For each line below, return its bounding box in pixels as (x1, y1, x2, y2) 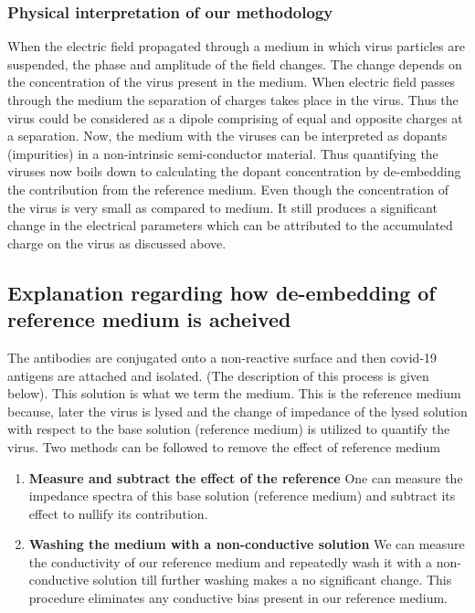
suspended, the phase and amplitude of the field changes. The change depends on (7, 54, 462, 73)
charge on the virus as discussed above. (7, 233, 227, 252)
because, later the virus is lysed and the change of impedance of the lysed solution (7, 401, 468, 420)
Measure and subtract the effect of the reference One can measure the (28, 468, 463, 487)
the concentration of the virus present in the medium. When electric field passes (7, 72, 456, 91)
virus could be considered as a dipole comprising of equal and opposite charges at (7, 108, 463, 127)
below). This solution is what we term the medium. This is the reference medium (7, 384, 461, 403)
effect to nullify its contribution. (28, 503, 208, 523)
